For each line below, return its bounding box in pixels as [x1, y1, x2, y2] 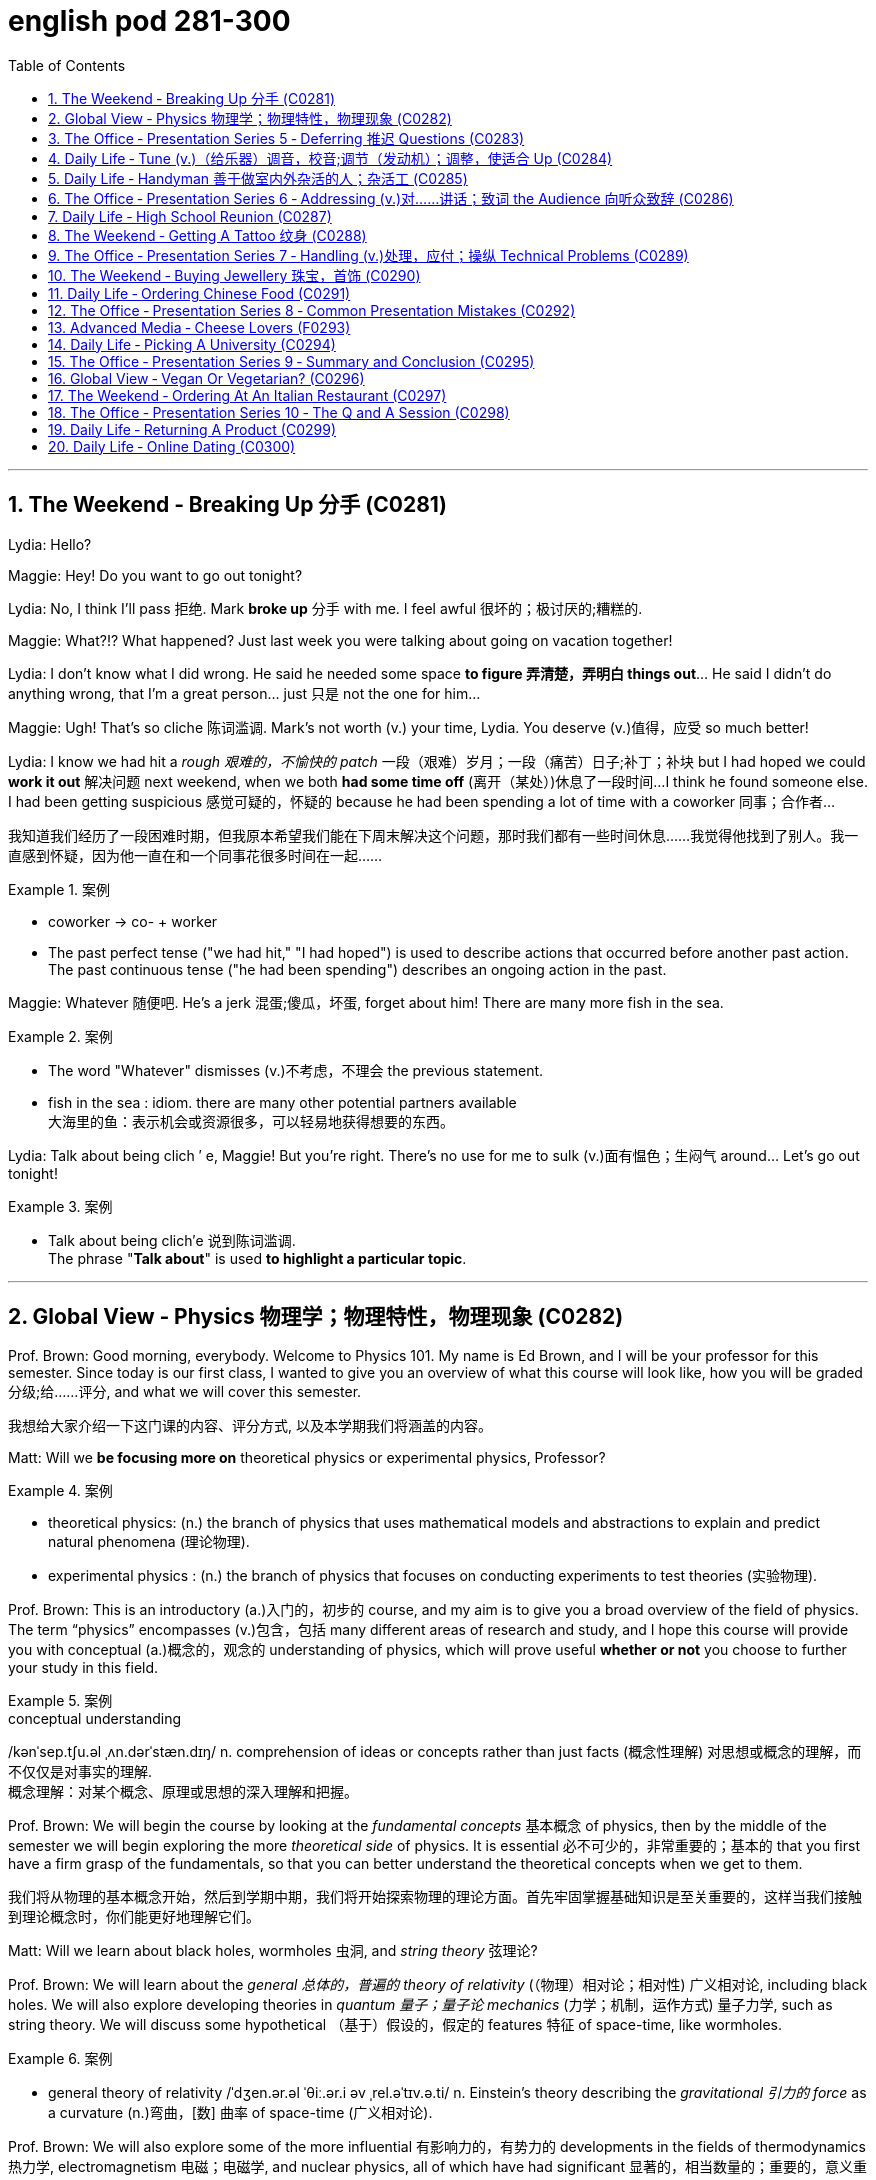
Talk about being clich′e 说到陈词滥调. [48, 1231, 296, 1249]
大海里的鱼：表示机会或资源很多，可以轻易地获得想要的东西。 [48, 1112, 454, 1130]
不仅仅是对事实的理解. [8, 1763, 153, 1781]
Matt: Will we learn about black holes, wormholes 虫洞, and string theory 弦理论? [8, 1942, 538, 1960]
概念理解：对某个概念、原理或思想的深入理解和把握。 [8, 1783, 358, 1801]
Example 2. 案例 [8, 1027, 113, 1045]
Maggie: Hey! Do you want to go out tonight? [8, 566, 303, 584]
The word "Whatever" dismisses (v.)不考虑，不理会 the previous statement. [48, 1061, 544, 1079]
